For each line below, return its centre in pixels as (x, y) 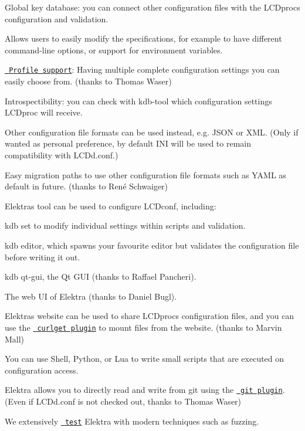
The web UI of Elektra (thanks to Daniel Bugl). (91, 296)
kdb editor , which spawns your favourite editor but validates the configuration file (152, 245)
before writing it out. (43, 257)
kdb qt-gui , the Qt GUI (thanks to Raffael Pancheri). (101, 276)
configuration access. (42, 370)
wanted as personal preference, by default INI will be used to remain (128, 143)
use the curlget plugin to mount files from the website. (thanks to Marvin (143, 327)
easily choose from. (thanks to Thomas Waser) (88, 81)
